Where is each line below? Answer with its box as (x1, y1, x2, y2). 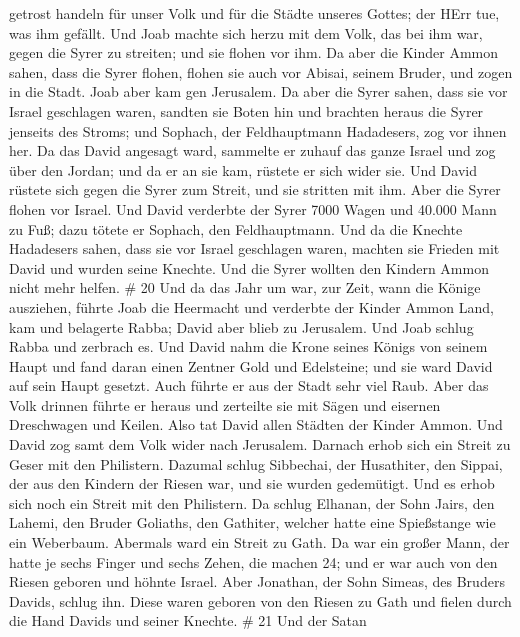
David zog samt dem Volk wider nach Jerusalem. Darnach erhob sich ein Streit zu (9, 434, 511, 455)
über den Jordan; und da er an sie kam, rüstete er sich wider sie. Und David (9, 159, 477, 180)
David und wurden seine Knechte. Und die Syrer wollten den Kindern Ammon (9, 257, 489, 278)
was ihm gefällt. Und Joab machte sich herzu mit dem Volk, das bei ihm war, (9, 22, 483, 43)
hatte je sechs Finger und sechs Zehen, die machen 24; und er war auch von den (9, 551, 498, 572)
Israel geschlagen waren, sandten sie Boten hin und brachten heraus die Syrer (9, 100, 484, 121)
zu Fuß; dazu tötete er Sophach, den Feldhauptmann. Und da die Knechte (9, 218, 463, 239)
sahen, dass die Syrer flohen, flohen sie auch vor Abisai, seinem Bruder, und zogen (9, 61, 513, 82)
